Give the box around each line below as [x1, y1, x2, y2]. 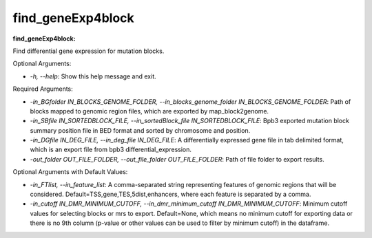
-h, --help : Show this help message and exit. [30, 72, 156, 80]
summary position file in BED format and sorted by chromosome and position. [30, 126, 251, 134]
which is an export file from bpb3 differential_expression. [30, 145, 192, 154]
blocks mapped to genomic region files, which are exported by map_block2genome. [30, 107, 269, 115]
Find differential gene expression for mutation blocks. [12, 47, 165, 55]
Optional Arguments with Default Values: [12, 168, 128, 176]
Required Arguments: [12, 85, 74, 93]
